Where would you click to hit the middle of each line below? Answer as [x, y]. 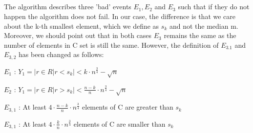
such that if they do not [214, 7]
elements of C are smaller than [119, 123]
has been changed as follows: [61, 54]
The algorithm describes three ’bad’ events [68, 7]
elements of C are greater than [128, 107]
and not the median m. [204, 26]
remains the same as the [200, 35]
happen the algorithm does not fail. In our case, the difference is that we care [120, 16]
